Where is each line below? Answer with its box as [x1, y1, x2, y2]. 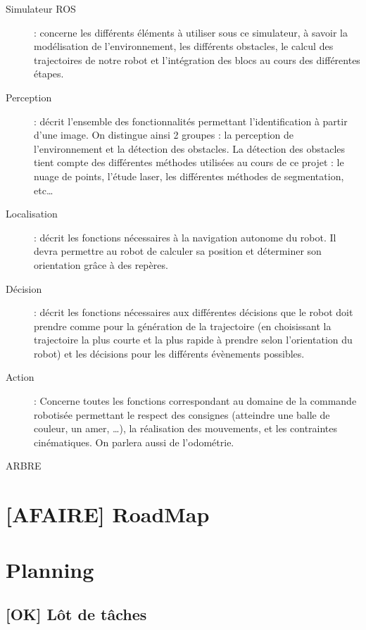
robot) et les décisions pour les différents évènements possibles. [34, 346, 305, 360]
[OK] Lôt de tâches [6, 603, 147, 625]
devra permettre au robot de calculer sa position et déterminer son [34, 244, 322, 258]
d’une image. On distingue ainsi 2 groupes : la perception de [34, 127, 294, 142]
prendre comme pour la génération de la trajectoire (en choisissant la [34, 318, 332, 333]
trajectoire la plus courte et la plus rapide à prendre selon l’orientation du [34, 332, 353, 347]
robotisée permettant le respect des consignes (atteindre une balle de [34, 407, 330, 422]
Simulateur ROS [6, 1, 76, 15]
